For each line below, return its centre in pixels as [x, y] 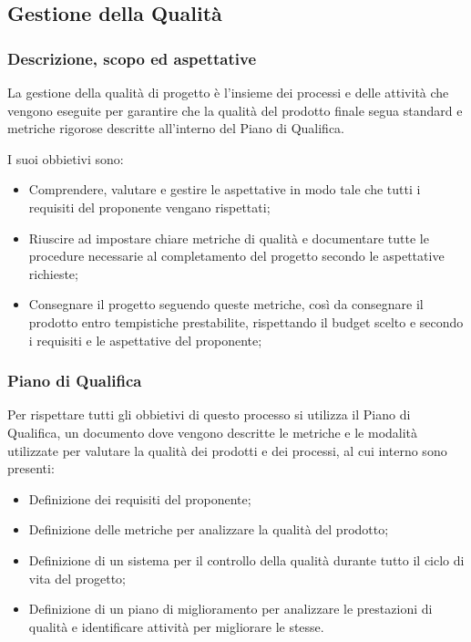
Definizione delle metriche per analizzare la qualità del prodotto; [209, 529]
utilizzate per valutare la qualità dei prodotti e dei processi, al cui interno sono [227, 450]
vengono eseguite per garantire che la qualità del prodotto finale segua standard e [235, 110]
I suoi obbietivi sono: [66, 158]
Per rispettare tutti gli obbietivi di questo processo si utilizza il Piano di [209, 414]
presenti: [31, 468]
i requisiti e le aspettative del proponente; [145, 340]
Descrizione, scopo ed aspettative [132, 58]
